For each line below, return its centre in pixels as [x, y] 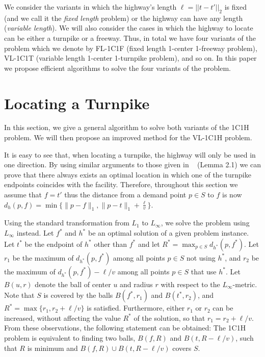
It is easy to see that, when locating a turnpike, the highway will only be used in [130, 154]
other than [110, 244]
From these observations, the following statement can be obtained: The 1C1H [125, 328]
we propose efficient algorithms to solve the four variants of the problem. [117, 68]
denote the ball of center [73, 284]
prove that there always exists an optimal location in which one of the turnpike [128, 174]
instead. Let [35, 233]
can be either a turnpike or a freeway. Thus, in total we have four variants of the [130, 37]
